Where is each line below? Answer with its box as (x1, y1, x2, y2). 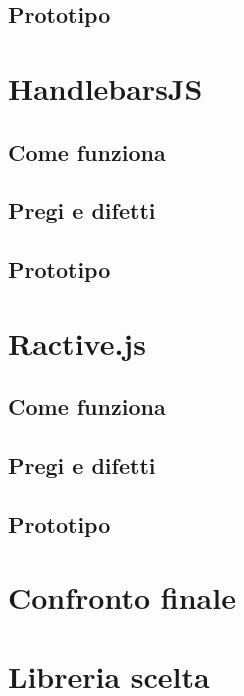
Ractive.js (8, 322, 146, 363)
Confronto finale (8, 577, 236, 618)
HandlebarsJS (8, 67, 203, 108)
